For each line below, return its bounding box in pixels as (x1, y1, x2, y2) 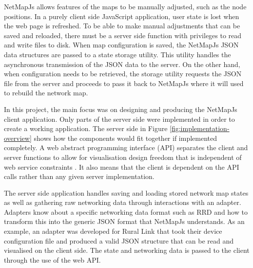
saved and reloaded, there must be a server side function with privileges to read (4, 30, 242, 40)
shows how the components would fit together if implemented (34, 133, 217, 143)
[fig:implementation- (170, 123, 230, 134)
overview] (4, 133, 32, 143)
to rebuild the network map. (4, 88, 88, 98)
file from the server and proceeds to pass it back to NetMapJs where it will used (4, 78, 244, 88)
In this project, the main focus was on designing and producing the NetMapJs (4, 104, 237, 114)
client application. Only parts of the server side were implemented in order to (4, 113, 235, 124)
